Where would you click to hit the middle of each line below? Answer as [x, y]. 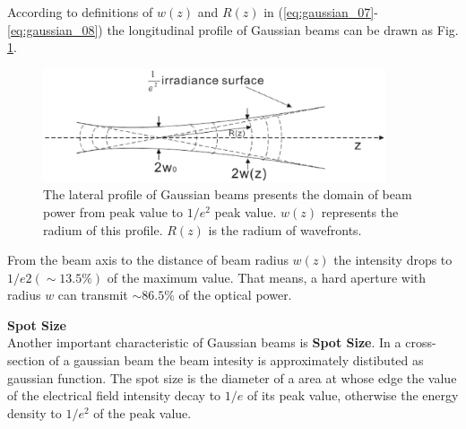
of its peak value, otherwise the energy [353, 395]
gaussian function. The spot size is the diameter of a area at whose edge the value [232, 377]
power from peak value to [113, 211]
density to [35, 412]
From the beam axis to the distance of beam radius [148, 260]
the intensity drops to [393, 260]
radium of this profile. [103, 229]
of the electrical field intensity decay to [114, 395]
